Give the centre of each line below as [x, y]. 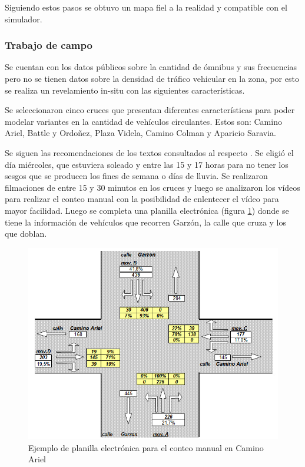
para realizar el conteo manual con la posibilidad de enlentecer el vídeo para [142, 199]
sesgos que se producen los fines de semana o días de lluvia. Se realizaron [136, 176]
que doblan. [26, 233]
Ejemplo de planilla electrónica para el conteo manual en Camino [146, 447]
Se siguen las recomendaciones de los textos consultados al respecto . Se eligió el [149, 152]
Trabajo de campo [49, 45]
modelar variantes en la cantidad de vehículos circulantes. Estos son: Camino [143, 121]
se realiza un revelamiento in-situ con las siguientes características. [125, 90]
